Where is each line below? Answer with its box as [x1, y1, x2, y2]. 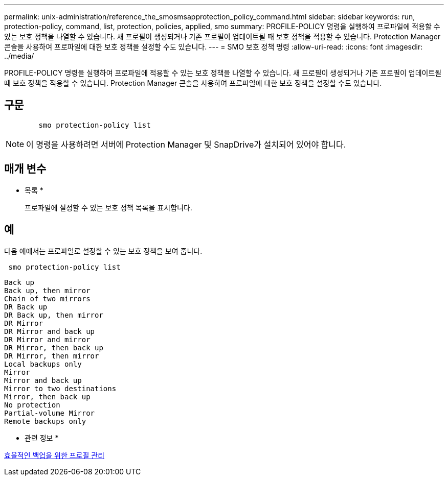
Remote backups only [4, 417, 86, 425]
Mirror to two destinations [4, 384, 117, 393]
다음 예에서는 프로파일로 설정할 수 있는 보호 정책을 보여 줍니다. [4, 246, 203, 255]
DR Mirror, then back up [4, 343, 103, 352]
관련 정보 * [25, 433, 59, 442]
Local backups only [4, 359, 82, 368]
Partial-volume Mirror [4, 409, 95, 417]
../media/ [4, 52, 34, 60]
